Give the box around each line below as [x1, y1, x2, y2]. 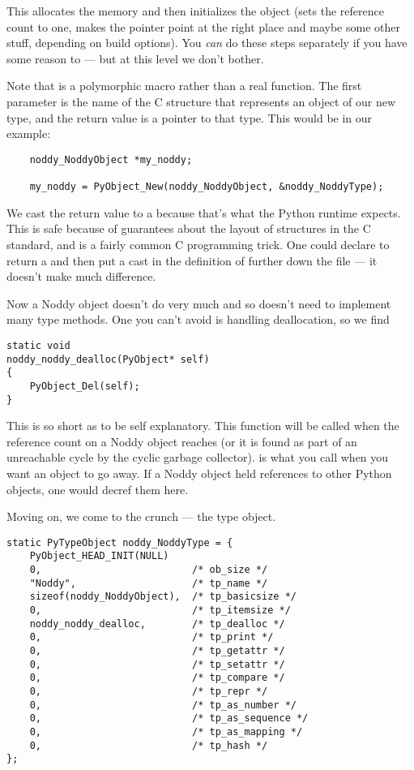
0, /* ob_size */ [29, 564, 268, 576]
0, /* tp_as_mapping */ [29, 725, 303, 738]
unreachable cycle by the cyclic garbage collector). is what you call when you [6, 449, 389, 466]
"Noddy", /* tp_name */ [29, 577, 268, 589]
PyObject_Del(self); [29, 380, 140, 392]
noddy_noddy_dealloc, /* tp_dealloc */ [29, 617, 285, 630]
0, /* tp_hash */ [29, 739, 268, 751]
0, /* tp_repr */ [29, 685, 268, 697]
